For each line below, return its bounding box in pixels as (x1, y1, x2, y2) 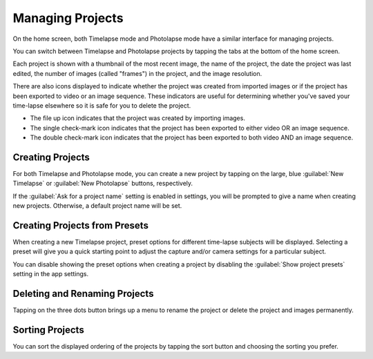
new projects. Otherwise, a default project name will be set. (12, 202, 182, 210)
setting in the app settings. (12, 270, 89, 278)
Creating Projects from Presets (12, 220, 149, 231)
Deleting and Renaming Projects (12, 288, 154, 300)
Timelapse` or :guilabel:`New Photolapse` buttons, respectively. (12, 179, 193, 188)
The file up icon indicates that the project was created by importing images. (30, 114, 245, 122)
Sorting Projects (12, 324, 84, 336)
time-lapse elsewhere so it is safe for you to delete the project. (12, 101, 191, 110)
